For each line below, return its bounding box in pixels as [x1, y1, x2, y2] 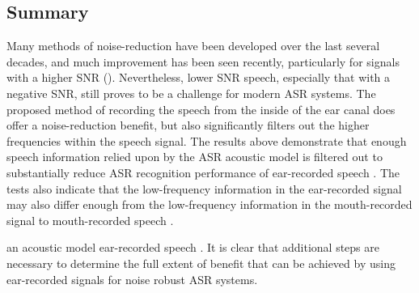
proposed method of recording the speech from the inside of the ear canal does [6, 100, 396, 117]
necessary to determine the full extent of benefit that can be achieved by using [6, 254, 396, 271]
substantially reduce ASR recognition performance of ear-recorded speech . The [6, 163, 400, 180]
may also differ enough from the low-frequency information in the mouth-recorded [6, 196, 413, 213]
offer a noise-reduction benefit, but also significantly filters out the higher [6, 117, 370, 134]
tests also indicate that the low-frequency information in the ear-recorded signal [6, 180, 402, 197]
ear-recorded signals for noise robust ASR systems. [6, 270, 258, 287]
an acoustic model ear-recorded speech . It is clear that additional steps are [6, 239, 379, 256]
